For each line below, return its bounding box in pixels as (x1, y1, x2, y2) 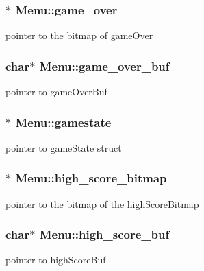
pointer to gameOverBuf (5, 84, 107, 99)
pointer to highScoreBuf (5, 252, 106, 267)
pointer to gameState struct (5, 140, 122, 154)
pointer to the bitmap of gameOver (5, 28, 153, 43)
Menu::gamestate (15, 113, 112, 130)
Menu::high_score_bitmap (15, 169, 167, 187)
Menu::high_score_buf (39, 226, 170, 243)
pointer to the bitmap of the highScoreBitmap (5, 196, 199, 211)
